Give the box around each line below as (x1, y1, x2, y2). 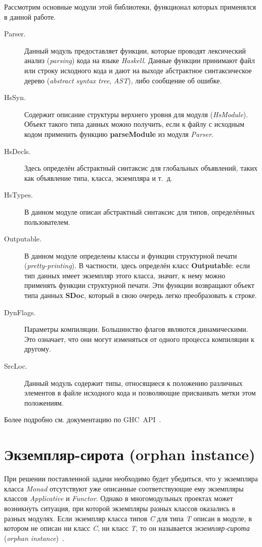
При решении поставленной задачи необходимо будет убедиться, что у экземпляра (4, 473, 258, 484)
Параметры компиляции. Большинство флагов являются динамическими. (24, 324, 248, 334)
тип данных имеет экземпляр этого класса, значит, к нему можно (24, 270, 226, 280)
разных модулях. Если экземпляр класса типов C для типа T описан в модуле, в (4, 513, 252, 523)
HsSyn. (4, 92, 26, 103)
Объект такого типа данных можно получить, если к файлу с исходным (24, 119, 245, 129)
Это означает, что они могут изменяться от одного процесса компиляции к (24, 333, 254, 344)
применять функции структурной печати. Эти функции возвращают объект (24, 280, 254, 290)
